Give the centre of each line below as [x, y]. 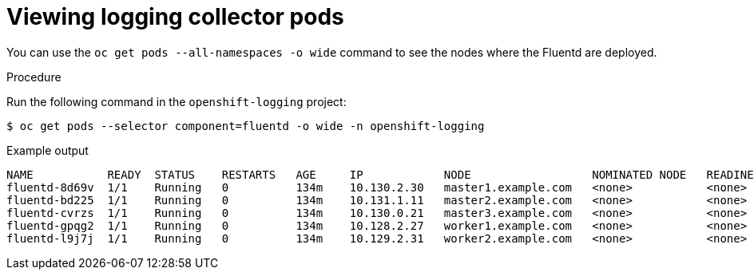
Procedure [34, 77]
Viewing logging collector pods [175, 17]
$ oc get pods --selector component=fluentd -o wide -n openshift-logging [246, 126]
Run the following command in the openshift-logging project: [177, 101]
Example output [48, 150]
